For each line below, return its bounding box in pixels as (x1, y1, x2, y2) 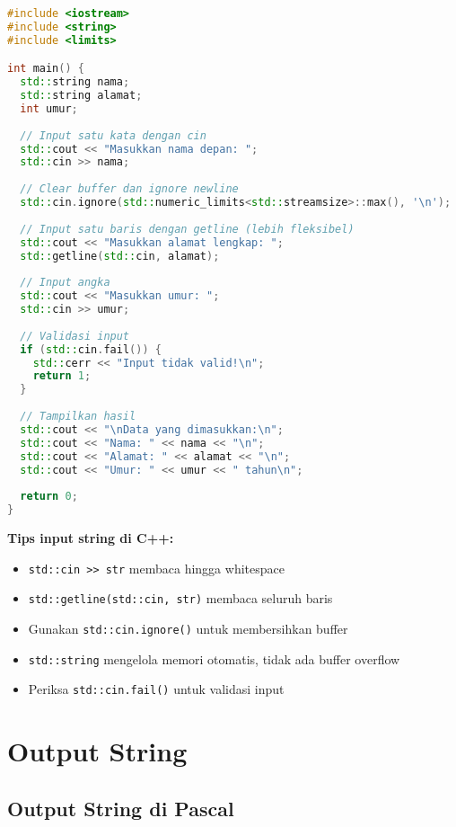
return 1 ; (32, 369, 92, 383)
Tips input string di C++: (7, 529, 174, 547)
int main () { (7, 62, 84, 76)
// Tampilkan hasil (20, 410, 136, 423)
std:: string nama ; (20, 76, 130, 89)
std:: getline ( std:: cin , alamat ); (20, 249, 220, 262)
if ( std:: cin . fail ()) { (20, 342, 162, 356)
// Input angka (20, 276, 110, 289)
